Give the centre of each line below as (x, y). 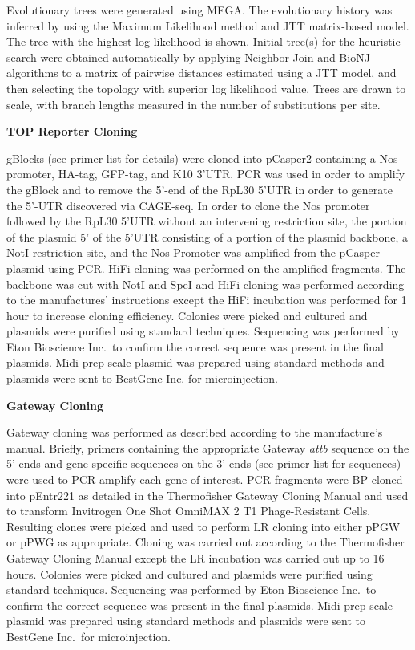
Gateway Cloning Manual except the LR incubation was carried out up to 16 (195, 558)
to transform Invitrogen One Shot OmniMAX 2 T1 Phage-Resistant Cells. (189, 511)
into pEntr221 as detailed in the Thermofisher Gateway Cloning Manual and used (207, 495)
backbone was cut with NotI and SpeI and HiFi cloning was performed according (205, 284)
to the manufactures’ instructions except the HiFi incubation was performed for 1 (207, 300)
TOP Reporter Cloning (72, 131)
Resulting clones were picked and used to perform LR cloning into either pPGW (203, 526)
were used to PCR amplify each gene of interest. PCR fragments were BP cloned (205, 479)
